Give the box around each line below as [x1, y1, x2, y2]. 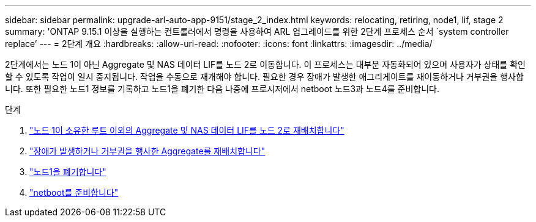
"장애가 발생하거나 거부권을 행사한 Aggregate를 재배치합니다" [29, 146, 266, 156]
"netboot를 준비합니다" [29, 187, 119, 198]
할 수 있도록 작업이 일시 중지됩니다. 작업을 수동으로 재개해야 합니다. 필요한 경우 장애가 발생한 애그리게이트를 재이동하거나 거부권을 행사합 [5, 71, 524, 82]
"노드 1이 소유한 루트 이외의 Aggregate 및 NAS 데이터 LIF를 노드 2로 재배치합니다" [29, 125, 344, 135]
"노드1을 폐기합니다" [29, 167, 106, 177]
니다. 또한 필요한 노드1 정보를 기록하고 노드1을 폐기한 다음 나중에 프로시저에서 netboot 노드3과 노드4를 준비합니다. [5, 84, 439, 94]
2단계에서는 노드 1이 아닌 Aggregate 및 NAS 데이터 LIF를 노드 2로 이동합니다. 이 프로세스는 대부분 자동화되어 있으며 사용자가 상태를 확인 [5, 59, 526, 70]
